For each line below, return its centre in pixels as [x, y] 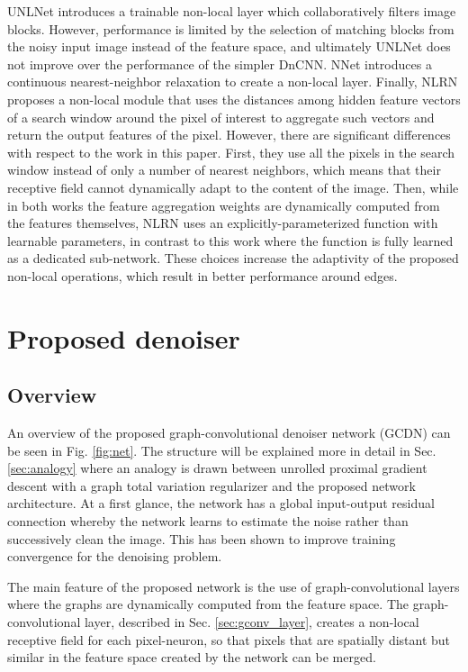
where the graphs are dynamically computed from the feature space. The [208, 604]
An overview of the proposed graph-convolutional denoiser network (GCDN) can [229, 433]
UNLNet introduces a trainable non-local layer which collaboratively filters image [232, 11]
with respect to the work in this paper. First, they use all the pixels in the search [231, 152]
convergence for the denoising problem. [115, 556]
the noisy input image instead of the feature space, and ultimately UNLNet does [229, 46]
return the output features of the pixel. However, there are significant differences [229, 135]
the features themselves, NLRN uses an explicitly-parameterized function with [223, 223]
